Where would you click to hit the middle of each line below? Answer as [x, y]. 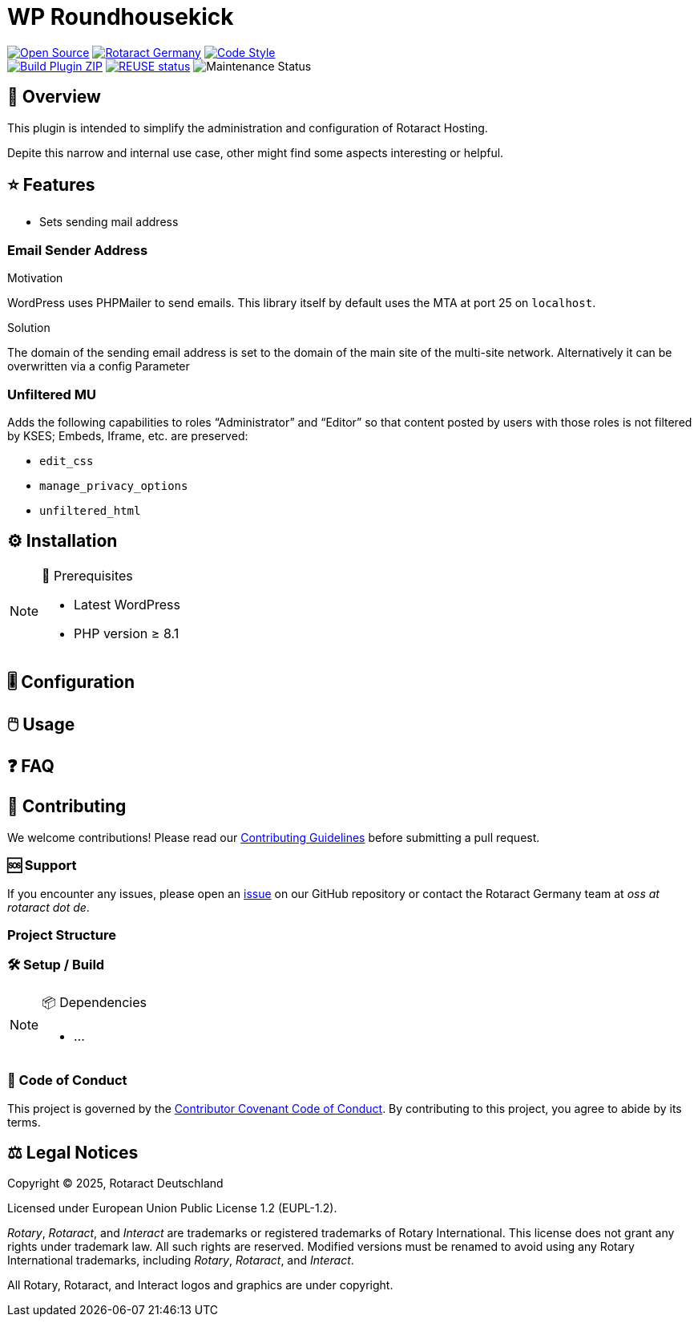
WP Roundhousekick [121, 17]
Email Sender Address [78, 250]
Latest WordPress [127, 604]
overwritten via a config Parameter [99, 366]
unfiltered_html [90, 510]
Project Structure [62, 935]
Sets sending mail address [109, 222]
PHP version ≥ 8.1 [127, 633]
